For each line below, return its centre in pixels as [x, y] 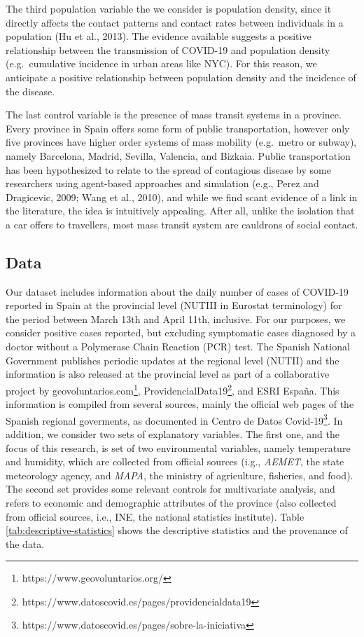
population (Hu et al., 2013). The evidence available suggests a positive [159, 36]
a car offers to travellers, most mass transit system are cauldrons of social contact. [182, 224]
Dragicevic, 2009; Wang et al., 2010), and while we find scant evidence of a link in [182, 197]
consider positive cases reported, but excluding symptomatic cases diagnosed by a [181, 333]
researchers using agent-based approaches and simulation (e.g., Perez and [162, 183]
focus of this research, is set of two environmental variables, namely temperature [178, 447]
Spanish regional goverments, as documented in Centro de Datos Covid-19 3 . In [174, 419]
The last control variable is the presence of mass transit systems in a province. [174, 115]
